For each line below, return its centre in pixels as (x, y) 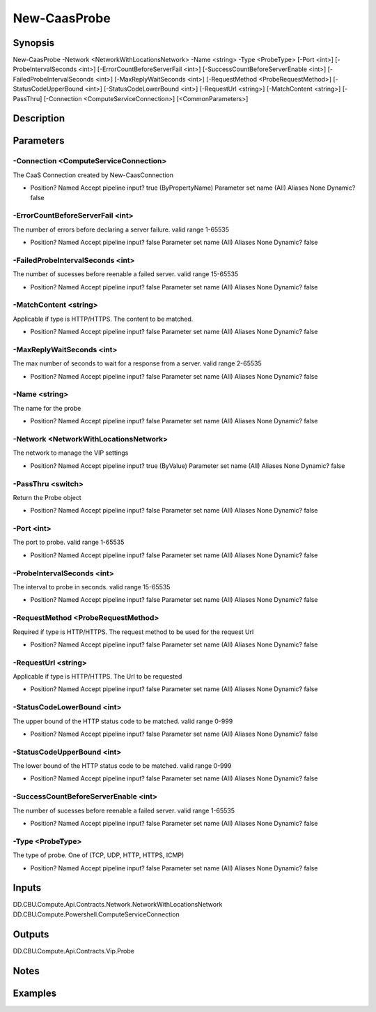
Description (39, 119)
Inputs (27, 888)
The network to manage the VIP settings (71, 453)
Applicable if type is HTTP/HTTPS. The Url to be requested (97, 677)
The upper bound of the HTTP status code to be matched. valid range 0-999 (123, 721)
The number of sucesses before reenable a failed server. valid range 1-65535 (124, 810)
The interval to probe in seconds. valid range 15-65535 (92, 587)
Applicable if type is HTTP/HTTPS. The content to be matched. (103, 319)
